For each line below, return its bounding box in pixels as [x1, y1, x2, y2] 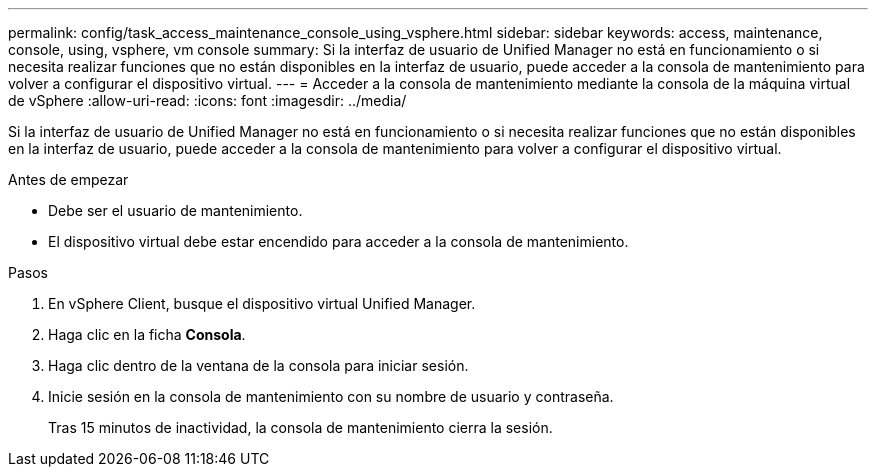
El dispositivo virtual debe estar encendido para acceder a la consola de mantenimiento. [48, 233, 629, 250]
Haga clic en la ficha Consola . [48, 326, 246, 343]
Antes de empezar [8, 171, 129, 188]
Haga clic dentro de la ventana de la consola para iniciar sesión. [48, 357, 469, 374]
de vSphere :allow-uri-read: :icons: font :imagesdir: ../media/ [8, 92, 407, 109]
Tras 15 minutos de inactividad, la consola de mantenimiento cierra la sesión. [48, 419, 553, 436]
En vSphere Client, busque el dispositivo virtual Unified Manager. [48, 295, 476, 312]
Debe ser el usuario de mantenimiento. [48, 202, 303, 219]
